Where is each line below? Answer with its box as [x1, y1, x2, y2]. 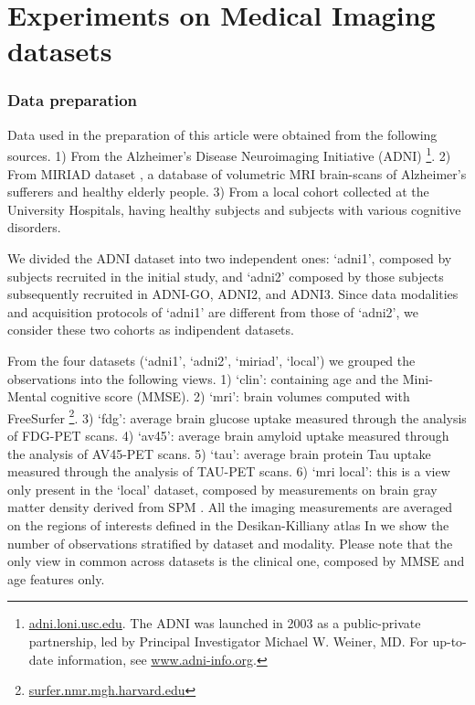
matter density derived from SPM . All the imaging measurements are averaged [7, 497, 453, 517]
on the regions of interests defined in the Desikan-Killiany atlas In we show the [7, 515, 449, 534]
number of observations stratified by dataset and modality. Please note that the [7, 533, 453, 552]
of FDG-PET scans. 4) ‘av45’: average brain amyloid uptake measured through [7, 426, 449, 444]
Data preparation [7, 89, 138, 112]
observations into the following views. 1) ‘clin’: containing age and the [7, 369, 399, 388]
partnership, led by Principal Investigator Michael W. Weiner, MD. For [28, 631, 428, 650]
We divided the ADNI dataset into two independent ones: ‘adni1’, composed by [7, 249, 452, 267]
